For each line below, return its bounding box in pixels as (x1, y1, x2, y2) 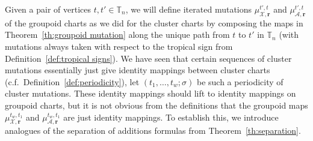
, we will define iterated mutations (125, 3, 252, 15)
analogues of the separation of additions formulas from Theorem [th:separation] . (5, 124, 301, 137)
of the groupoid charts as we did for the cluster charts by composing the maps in (5, 16, 303, 29)
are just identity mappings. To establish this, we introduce (63, 110, 279, 123)
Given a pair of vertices (5, 3, 91, 15)
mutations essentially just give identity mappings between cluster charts (5, 64, 270, 76)
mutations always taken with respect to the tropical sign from (5, 40, 233, 52)
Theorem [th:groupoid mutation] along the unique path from (5, 28, 230, 41)
